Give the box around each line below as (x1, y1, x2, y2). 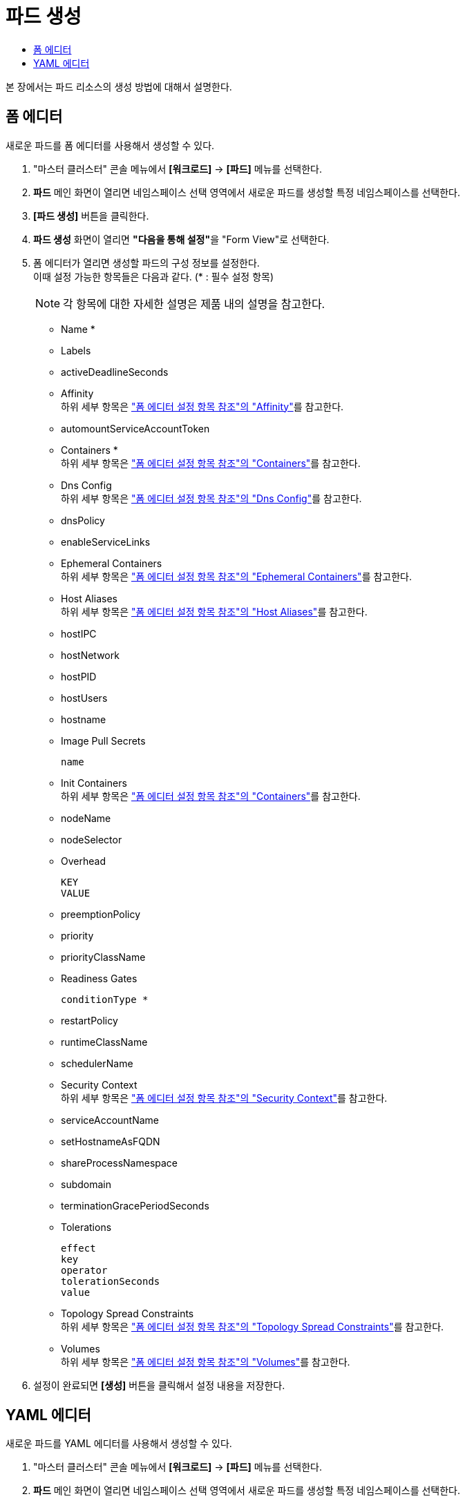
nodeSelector (61, 833, 122, 845)
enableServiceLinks (61, 535, 151, 548)
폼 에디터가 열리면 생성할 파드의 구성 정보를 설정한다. (33, 256, 260, 269)
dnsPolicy (61, 514, 105, 526)
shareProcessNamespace (61, 1156, 178, 1169)
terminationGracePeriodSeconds (61, 1199, 209, 1212)
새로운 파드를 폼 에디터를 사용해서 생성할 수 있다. (6, 139, 215, 151)
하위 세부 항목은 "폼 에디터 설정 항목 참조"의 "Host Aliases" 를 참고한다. (61, 605, 368, 618)
